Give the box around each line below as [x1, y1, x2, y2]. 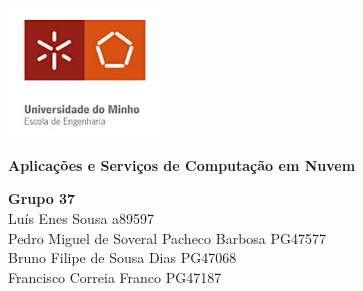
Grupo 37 [8, 188, 76, 209]
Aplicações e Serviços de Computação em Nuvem [8, 154, 356, 175]
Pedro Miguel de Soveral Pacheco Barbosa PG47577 [8, 227, 327, 248]
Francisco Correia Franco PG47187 [8, 266, 222, 287]
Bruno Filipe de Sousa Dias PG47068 [8, 247, 237, 268]
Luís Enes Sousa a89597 [8, 208, 155, 229]
